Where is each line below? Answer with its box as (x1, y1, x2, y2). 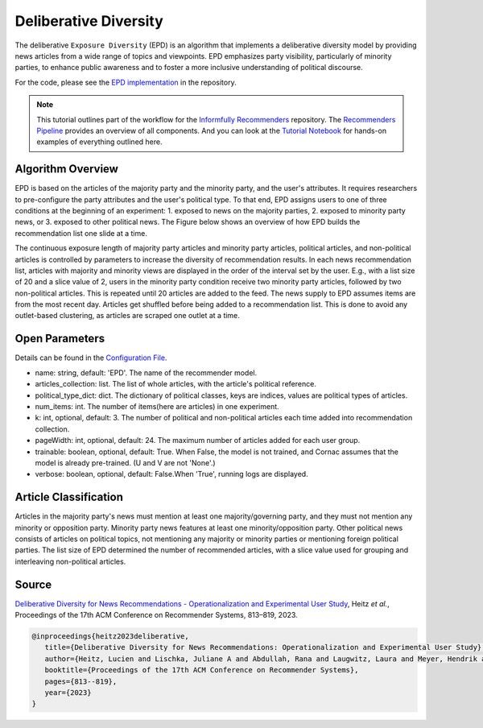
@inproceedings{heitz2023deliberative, (31, 632, 189, 641)
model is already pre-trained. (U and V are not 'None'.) (35, 457, 217, 467)
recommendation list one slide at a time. (14, 228, 148, 238)
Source (14, 577, 52, 591)
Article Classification (14, 490, 124, 504)
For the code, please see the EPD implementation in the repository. (14, 77, 237, 87)
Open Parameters (14, 332, 105, 345)
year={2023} (44, 689, 92, 697)
